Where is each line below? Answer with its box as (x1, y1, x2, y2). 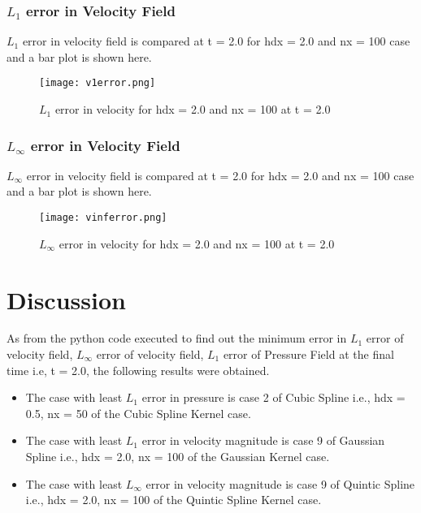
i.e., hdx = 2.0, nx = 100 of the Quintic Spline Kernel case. (25, 491, 322, 508)
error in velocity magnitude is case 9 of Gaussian (141, 432, 385, 449)
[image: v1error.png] (39, 77, 156, 89)
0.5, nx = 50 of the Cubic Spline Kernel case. (25, 404, 251, 421)
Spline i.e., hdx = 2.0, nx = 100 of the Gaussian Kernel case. (25, 448, 330, 464)
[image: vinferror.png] (39, 212, 167, 224)
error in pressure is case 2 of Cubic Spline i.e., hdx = (141, 389, 406, 406)
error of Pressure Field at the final (223, 346, 394, 363)
